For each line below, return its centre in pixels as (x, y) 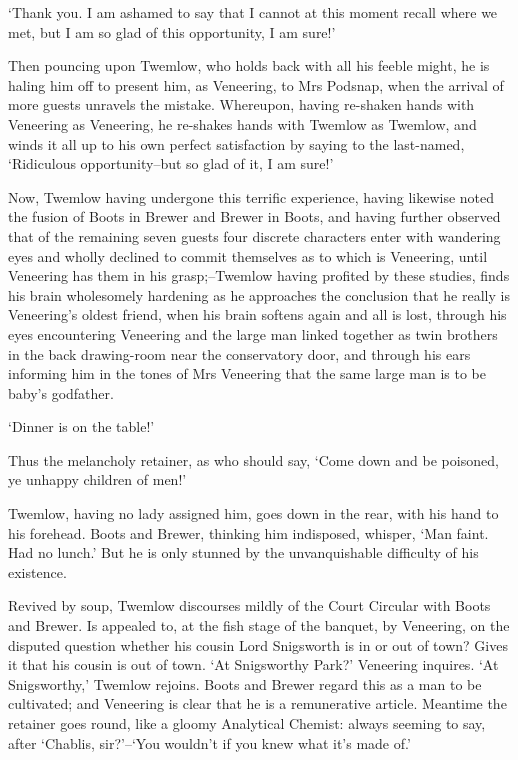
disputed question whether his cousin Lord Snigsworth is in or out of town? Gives (258, 644)
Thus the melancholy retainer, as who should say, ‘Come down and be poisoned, (253, 459)
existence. (37, 571)
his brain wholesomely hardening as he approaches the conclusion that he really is (259, 294)
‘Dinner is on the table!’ (81, 426)
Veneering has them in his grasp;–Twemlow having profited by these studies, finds (259, 275)
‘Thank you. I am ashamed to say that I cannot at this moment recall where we (253, 12)
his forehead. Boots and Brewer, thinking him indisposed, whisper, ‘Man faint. (248, 532)
